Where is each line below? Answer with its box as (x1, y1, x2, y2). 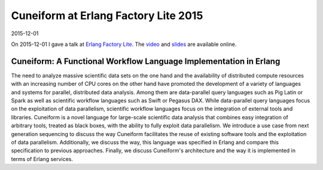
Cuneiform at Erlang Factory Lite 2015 (11, 9, 203, 22)
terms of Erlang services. (11, 155, 74, 162)
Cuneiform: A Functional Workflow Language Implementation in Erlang (11, 56, 281, 66)
